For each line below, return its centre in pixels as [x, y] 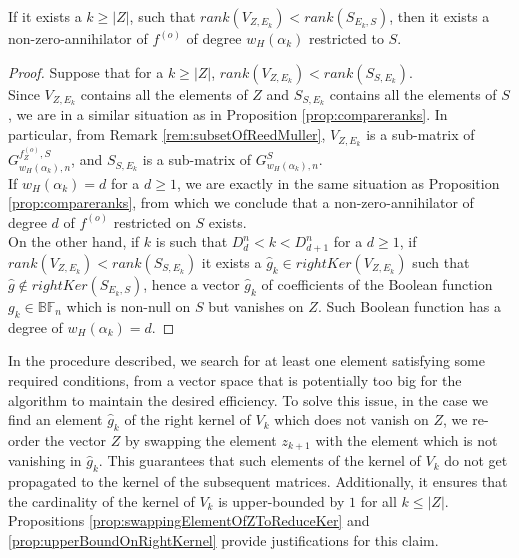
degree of [35, 326]
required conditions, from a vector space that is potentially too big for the [235, 379]
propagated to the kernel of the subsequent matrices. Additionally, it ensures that [258, 481]
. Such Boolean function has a [409, 305]
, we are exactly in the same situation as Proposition [338, 182]
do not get [476, 460]
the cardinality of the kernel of [101, 500]
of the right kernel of [187, 419]
